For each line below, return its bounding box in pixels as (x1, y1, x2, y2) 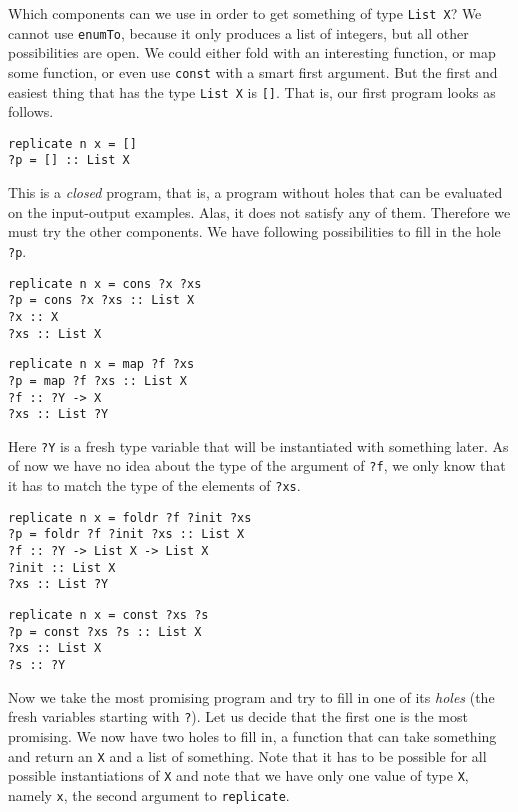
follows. (8, 101, 54, 122)
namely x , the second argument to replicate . (8, 784, 290, 805)
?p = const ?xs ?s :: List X (8, 624, 202, 639)
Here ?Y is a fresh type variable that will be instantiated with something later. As (8, 435, 509, 456)
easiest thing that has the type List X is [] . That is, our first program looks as (8, 81, 496, 102)
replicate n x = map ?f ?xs (8, 357, 195, 372)
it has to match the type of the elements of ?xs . (8, 475, 301, 496)
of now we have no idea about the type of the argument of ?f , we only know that (8, 455, 506, 476)
